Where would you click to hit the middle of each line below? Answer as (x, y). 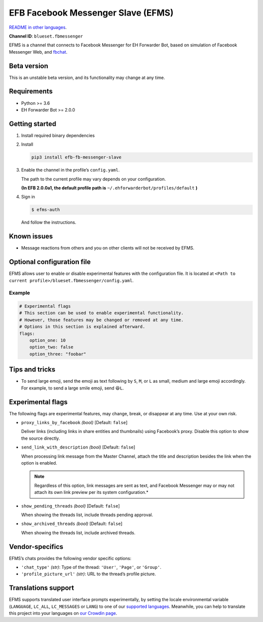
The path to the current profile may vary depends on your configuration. (94, 179)
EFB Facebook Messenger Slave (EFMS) (91, 13)
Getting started (33, 124)
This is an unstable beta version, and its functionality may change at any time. (87, 78)
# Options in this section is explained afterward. (82, 327)
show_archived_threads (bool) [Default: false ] (72, 524)
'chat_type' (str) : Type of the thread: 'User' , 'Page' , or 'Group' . (91, 567)
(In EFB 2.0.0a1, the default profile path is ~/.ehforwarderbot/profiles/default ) (109, 188)
